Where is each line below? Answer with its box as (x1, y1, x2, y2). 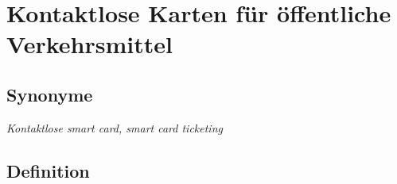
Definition (6, 158, 90, 182)
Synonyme (6, 82, 93, 106)
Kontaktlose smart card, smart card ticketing (6, 119, 223, 136)
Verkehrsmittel (6, 28, 173, 60)
